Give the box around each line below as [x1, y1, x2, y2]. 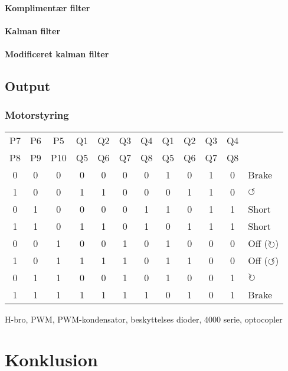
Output [5, 76, 51, 95]
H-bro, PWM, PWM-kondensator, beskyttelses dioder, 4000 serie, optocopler [5, 313, 283, 325]
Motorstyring [5, 108, 69, 122]
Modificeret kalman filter [5, 47, 109, 60]
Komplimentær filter [5, 1, 90, 14]
